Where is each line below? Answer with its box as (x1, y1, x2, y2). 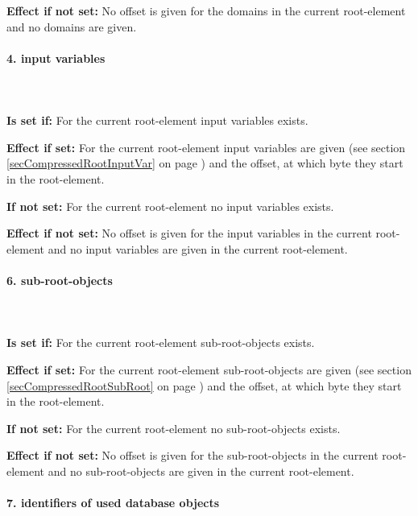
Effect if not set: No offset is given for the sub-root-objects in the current (6, 447, 379, 464)
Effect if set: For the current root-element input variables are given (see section (6, 138, 406, 155)
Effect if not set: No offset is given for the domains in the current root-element (6, 2, 406, 19)
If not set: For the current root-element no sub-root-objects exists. (6, 419, 341, 436)
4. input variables (6, 49, 106, 66)
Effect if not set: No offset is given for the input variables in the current (6, 225, 372, 241)
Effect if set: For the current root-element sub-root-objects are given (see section (6, 361, 412, 378)
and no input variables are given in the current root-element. (48, 240, 348, 257)
